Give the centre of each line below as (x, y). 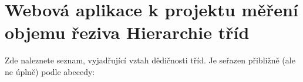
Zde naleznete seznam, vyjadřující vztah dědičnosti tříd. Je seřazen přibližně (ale (150, 60)
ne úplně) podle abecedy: (50, 71)
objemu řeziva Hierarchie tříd (127, 32)
